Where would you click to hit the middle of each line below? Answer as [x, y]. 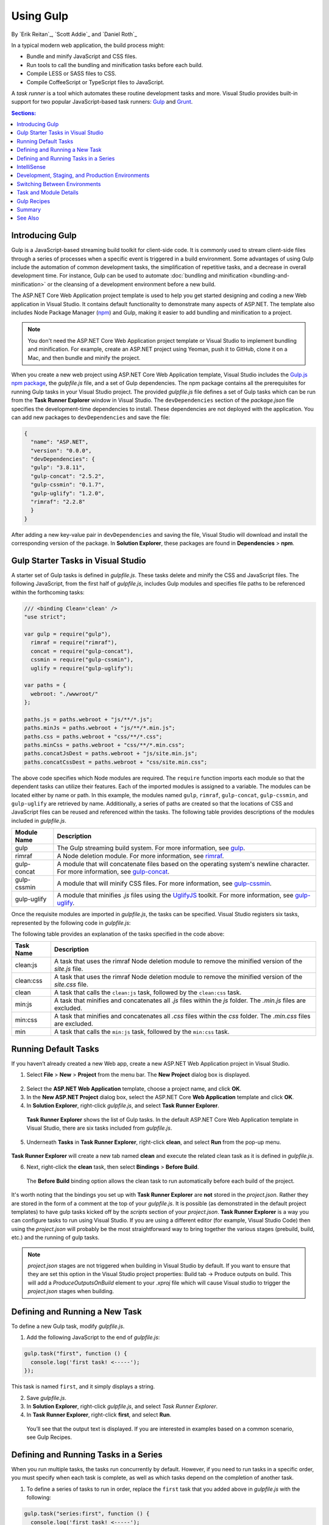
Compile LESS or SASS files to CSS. [72, 74]
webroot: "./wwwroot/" [65, 694]
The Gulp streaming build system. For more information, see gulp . [151, 848]
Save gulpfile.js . [47, 1398]
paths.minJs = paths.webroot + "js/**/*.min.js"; [100, 728]
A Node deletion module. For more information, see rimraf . [140, 856]
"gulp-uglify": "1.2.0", [68, 493]
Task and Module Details [48, 193]
